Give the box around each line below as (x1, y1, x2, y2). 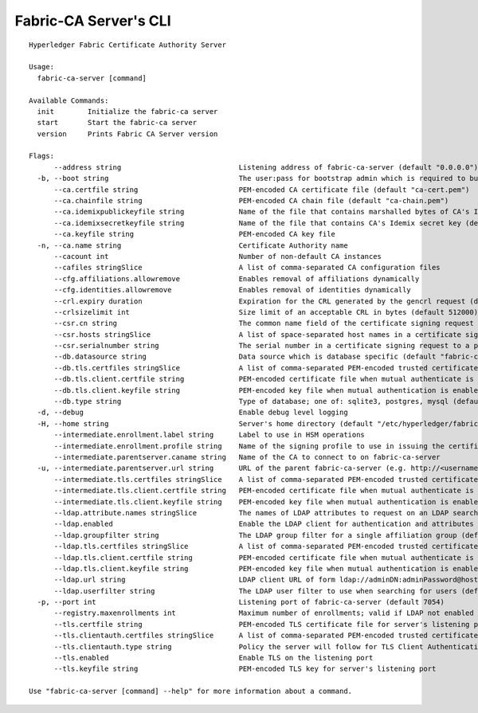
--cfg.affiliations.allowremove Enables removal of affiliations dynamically (53, 274, 420, 283)
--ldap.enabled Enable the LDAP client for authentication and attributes (53, 519, 474, 529)
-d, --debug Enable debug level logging (37, 408, 348, 417)
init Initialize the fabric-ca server (37, 107, 218, 116)
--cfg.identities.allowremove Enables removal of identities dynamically (53, 285, 412, 295)
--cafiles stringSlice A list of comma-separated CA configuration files (53, 263, 441, 272)
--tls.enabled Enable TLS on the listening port (53, 653, 374, 663)
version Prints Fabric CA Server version (37, 129, 218, 139)
